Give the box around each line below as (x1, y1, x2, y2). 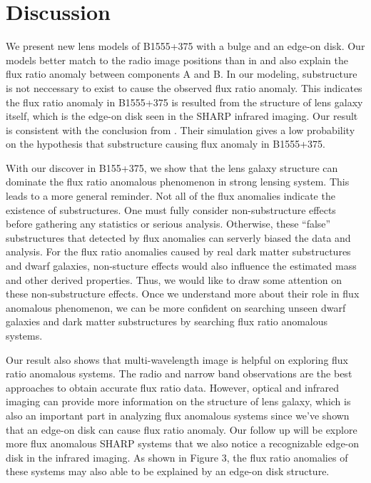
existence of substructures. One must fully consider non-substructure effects (6, 202, 336, 217)
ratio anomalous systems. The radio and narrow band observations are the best (6, 366, 352, 381)
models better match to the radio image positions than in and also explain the (6, 52, 348, 67)
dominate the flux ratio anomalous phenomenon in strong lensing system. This (6, 174, 350, 189)
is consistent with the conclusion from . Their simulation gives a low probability (6, 122, 355, 137)
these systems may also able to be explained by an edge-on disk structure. (6, 464, 330, 479)
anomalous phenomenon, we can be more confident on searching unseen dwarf (6, 300, 346, 315)
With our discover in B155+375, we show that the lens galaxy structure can (6, 160, 338, 175)
